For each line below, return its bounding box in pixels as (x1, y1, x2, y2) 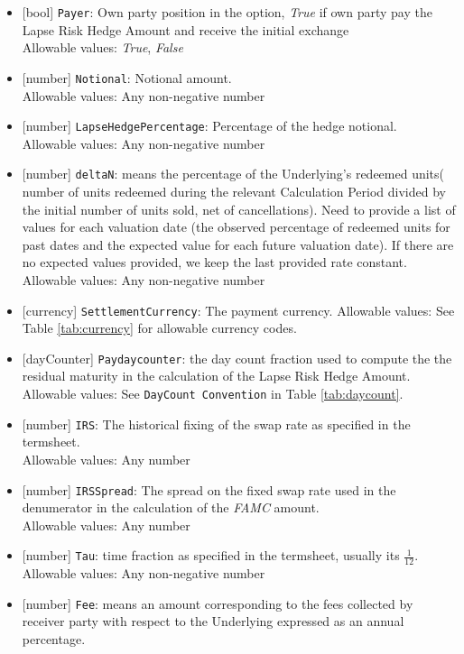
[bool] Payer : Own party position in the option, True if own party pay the (22, 3, 432, 21)
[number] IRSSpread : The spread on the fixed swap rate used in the (22, 480, 396, 499)
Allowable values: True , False (22, 38, 183, 57)
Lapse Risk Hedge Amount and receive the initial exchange (22, 20, 349, 39)
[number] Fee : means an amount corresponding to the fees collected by (22, 594, 413, 613)
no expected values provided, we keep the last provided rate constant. (22, 253, 407, 272)
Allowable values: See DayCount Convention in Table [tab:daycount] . (22, 384, 404, 403)
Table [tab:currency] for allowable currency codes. (22, 318, 297, 337)
